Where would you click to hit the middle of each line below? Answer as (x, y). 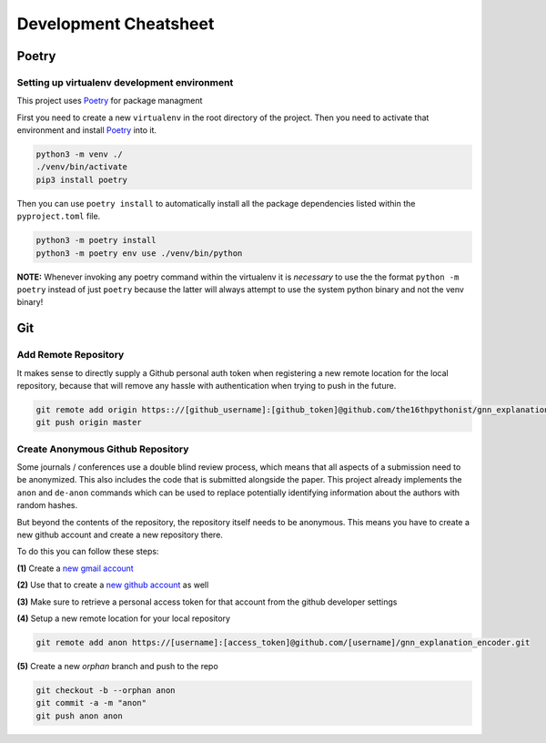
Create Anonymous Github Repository (103, 449)
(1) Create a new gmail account (75, 568)
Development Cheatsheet (116, 24)
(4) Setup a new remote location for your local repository (124, 618)
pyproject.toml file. (59, 216)
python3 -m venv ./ (79, 154)
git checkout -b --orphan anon (106, 690)
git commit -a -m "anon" (91, 703)
